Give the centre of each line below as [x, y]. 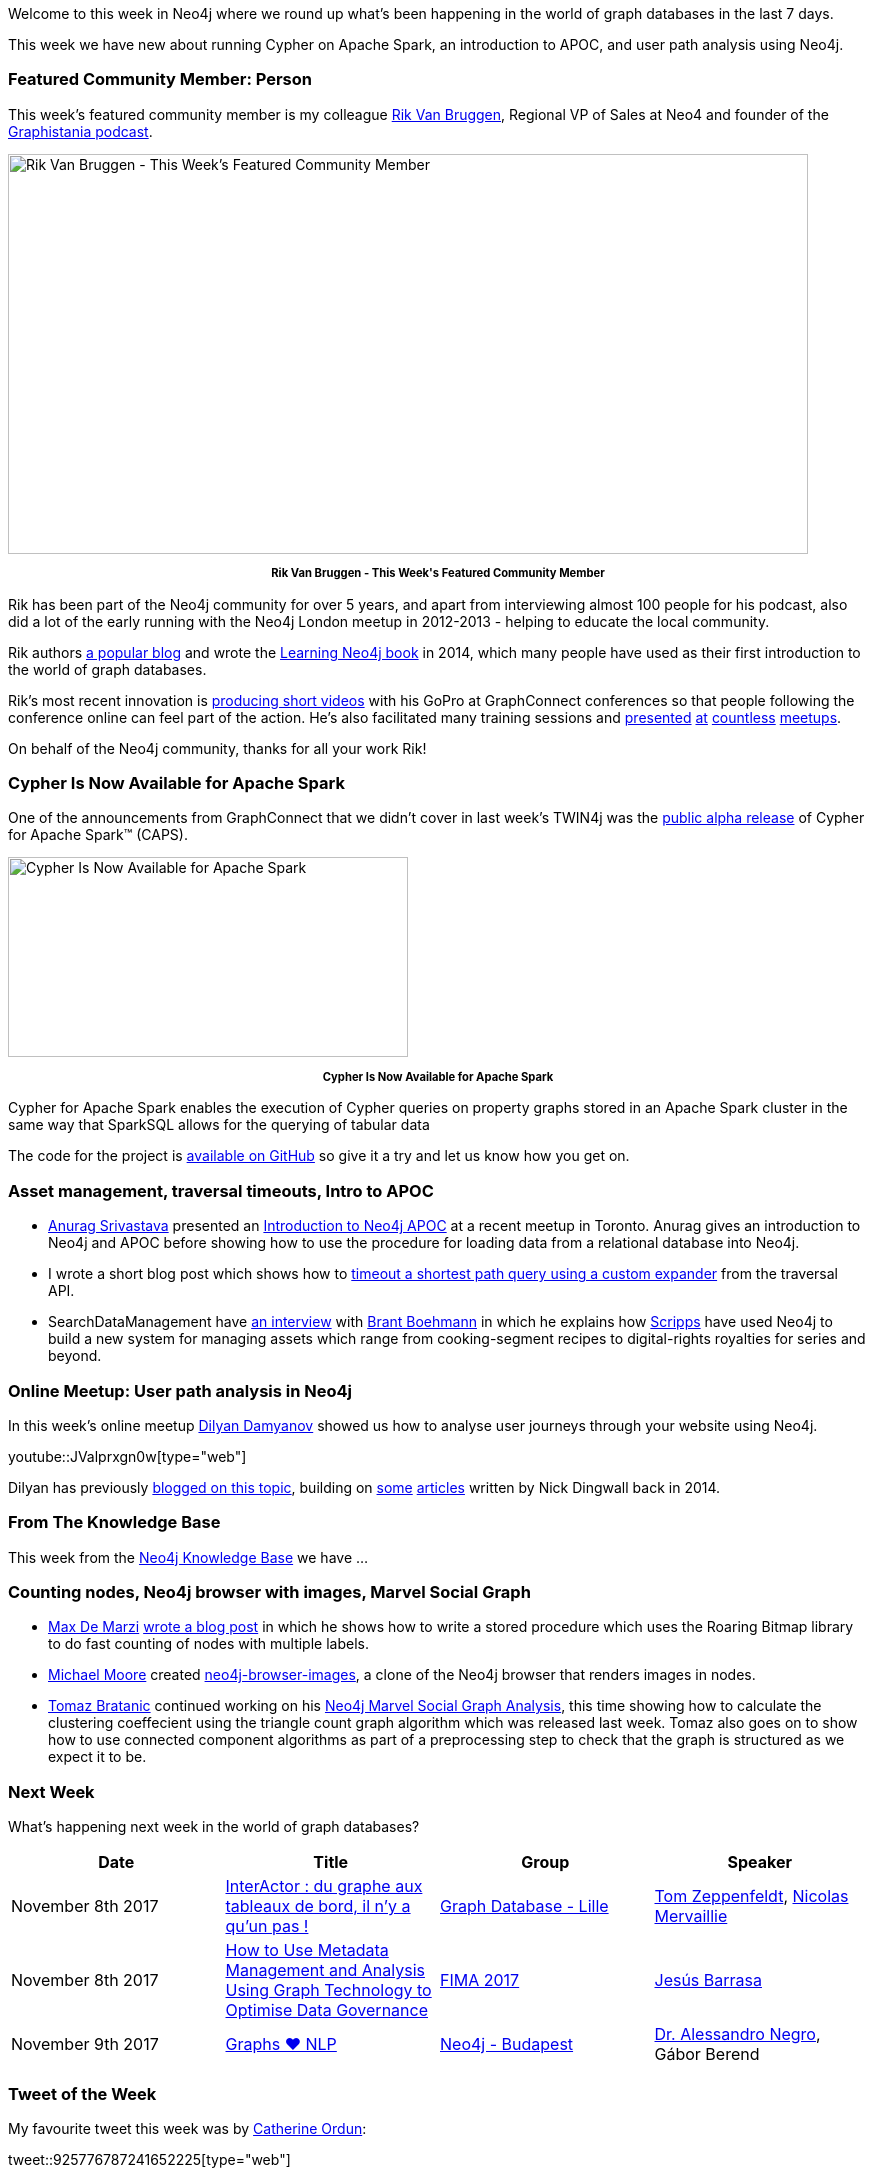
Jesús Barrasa [708, 1980]
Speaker [759, 1862]
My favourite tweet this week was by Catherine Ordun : [187, 2128]
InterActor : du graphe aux [324, 1886]
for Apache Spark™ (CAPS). [98, 835]
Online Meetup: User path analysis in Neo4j [180, 1390]
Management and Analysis [325, 1970]
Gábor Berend [707, 2054]
